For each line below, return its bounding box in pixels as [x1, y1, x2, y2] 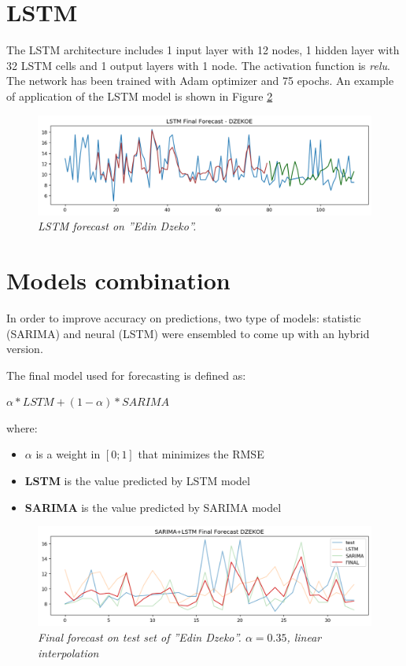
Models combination [6, 263, 231, 296]
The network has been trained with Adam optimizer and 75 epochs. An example [6, 72, 394, 89]
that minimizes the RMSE [138, 446, 264, 462]
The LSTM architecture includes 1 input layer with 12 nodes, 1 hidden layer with [6, 42, 400, 58]
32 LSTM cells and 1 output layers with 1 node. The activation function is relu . [6, 57, 390, 73]
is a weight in [35, 446, 101, 462]
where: [6, 419, 38, 436]
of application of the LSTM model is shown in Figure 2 [6, 87, 273, 104]
